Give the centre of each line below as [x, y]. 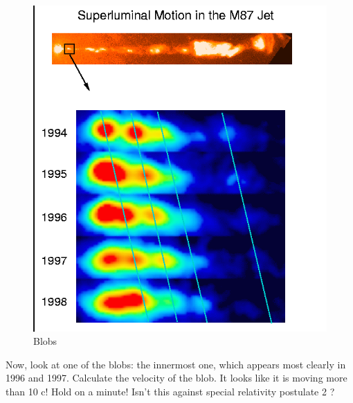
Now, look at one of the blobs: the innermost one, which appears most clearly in [176, 364]
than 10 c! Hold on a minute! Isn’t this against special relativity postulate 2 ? [170, 392]
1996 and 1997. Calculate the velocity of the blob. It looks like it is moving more [176, 378]
